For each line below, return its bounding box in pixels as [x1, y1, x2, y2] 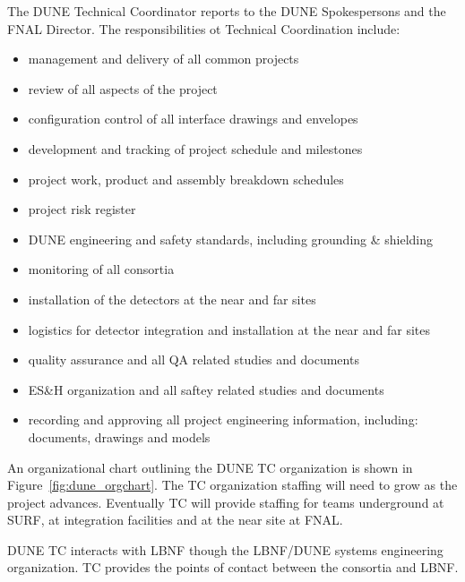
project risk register [28, 200, 136, 218]
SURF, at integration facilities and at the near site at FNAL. [7, 510, 343, 529]
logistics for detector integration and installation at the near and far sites [28, 320, 431, 338]
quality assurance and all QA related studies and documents [28, 350, 359, 369]
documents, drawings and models [28, 427, 211, 446]
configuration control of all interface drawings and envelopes [28, 109, 358, 128]
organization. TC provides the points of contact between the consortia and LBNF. [7, 558, 459, 577]
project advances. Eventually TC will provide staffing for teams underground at [7, 492, 444, 511]
